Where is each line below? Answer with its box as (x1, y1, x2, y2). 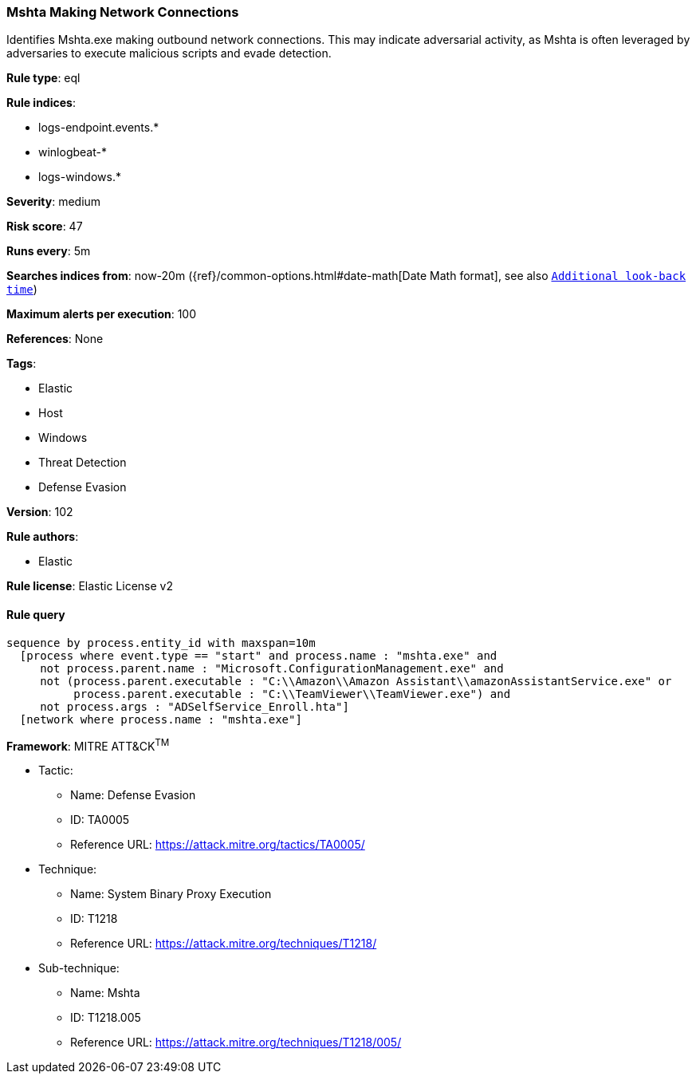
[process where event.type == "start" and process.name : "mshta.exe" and (19, 648, 497, 662)
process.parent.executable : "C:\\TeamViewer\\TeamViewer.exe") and (73, 687, 511, 700)
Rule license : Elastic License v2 (6, 579, 173, 593)
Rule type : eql (6, 71, 81, 85)
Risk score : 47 (6, 219, 83, 234)
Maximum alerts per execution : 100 (6, 307, 197, 321)
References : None (6, 332, 104, 346)
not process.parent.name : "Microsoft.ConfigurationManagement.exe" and (40, 661, 504, 675)
